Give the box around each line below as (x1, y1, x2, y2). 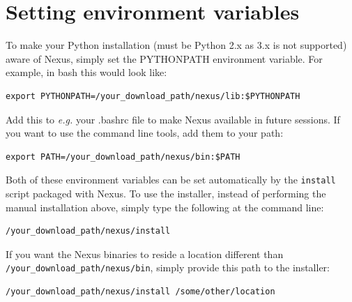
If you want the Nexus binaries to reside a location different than (6, 246, 284, 261)
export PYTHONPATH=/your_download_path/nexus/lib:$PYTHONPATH (6, 91, 300, 101)
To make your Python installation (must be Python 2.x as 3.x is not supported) (6, 38, 347, 52)
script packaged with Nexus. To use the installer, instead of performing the (6, 186, 326, 200)
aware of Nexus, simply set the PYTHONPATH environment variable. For (6, 51, 323, 66)
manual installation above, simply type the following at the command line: (6, 199, 324, 214)
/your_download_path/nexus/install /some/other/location (6, 286, 275, 296)
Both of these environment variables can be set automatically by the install (6, 172, 336, 187)
